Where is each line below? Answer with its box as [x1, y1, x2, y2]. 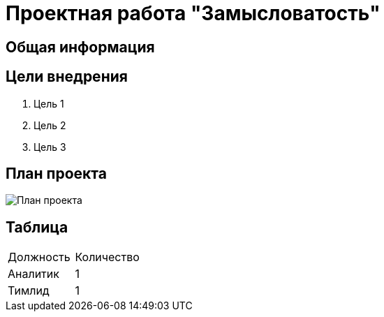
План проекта [6, 165, 107, 183]
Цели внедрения [6, 68, 128, 86]
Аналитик [8, 267, 59, 281]
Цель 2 [34, 119, 66, 131]
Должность [8, 250, 71, 265]
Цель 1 [34, 97, 64, 110]
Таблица [6, 218, 68, 236]
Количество [75, 250, 140, 265]
